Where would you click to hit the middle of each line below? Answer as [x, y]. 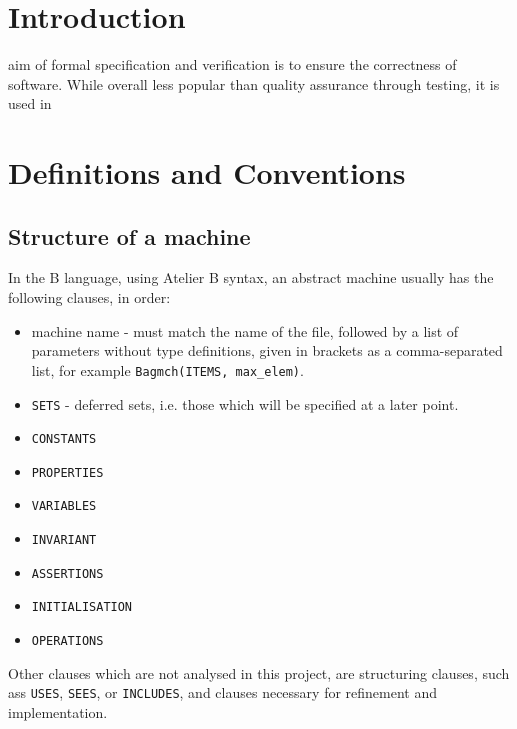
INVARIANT [64, 540]
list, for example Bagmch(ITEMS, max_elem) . [167, 369]
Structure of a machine [129, 235]
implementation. [58, 712]
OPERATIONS [67, 641]
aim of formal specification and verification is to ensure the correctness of [232, 64]
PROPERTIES [67, 472]
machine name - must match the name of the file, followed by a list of [245, 330]
